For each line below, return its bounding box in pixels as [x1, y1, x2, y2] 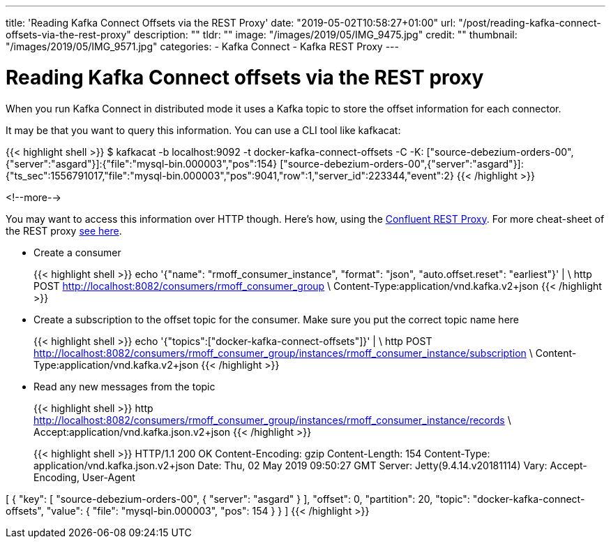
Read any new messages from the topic [33, 380, 216, 392]
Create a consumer [33, 246, 121, 258]
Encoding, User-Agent [33, 471, 135, 483]
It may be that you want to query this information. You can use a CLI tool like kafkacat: [6, 124, 401, 136]
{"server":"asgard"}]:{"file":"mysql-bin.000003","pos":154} [6, 157, 278, 170]
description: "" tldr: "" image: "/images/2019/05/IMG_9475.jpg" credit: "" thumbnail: [133, 29, 518, 41]
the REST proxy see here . [6, 224, 122, 237]
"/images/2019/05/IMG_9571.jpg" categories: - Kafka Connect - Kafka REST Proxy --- [6, 41, 399, 52]
